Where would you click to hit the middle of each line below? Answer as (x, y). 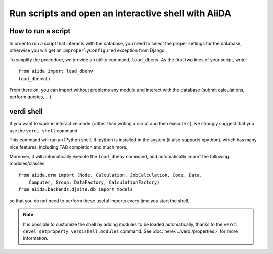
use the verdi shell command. (44, 131)
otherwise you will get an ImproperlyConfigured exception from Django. (88, 50)
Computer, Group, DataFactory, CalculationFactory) (94, 182)
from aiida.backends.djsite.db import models (76, 189)
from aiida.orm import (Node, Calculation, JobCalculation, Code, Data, (110, 175)
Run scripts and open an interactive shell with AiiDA (120, 13)
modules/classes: (28, 164)
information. (36, 238)
